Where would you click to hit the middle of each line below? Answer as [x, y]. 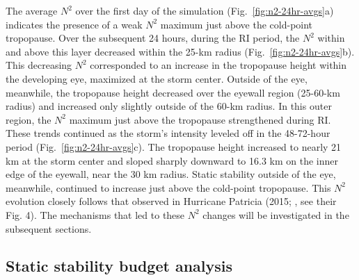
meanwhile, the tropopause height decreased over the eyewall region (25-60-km [173, 92]
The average [32, 10]
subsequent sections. [49, 228]
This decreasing [39, 65]
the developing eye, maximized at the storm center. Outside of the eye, [157, 78]
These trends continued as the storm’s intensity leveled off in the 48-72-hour [168, 133]
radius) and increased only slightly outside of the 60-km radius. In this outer [169, 106]
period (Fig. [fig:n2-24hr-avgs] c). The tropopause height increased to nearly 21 [174, 146]
